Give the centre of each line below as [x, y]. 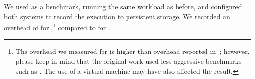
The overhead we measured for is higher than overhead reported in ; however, [132, 51]
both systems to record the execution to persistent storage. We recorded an [117, 16]
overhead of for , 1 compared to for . [57, 27]
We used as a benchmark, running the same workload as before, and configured [123, 6]
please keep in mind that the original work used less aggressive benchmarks [128, 61]
